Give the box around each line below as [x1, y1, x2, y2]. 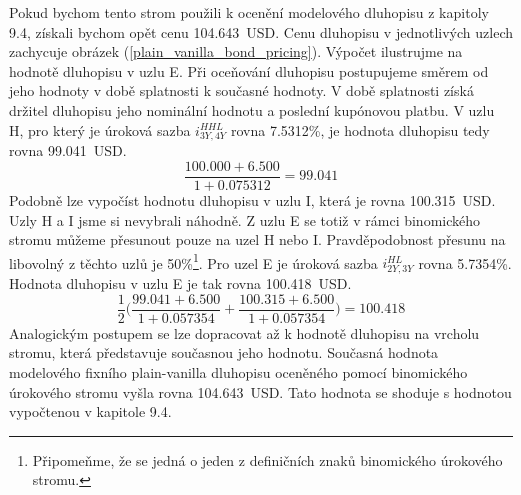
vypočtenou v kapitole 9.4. [9, 401, 172, 422]
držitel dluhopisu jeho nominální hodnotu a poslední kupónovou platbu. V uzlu [9, 99, 495, 120]
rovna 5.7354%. [418, 252, 512, 273]
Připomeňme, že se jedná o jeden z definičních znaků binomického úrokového [32, 449, 503, 470]
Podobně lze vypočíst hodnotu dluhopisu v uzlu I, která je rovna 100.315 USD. [9, 189, 496, 210]
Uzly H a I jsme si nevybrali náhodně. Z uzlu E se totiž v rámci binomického [9, 209, 481, 230]
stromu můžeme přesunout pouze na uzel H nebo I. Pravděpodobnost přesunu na [9, 229, 506, 250]
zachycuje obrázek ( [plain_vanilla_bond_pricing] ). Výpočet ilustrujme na [9, 41, 463, 62]
